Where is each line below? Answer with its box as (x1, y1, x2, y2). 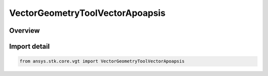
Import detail (9, 42, 50, 51)
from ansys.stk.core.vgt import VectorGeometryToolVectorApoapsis (19, 59, 185, 64)
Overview (9, 26, 40, 35)
